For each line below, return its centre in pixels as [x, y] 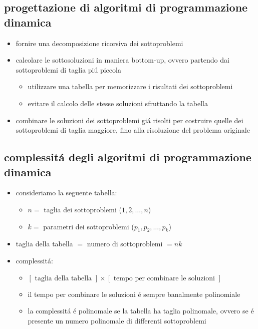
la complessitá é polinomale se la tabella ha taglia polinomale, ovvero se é [141, 311]
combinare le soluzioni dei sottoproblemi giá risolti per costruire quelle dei [130, 120]
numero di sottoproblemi [125, 244]
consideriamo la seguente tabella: [66, 193]
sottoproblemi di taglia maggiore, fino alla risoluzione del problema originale [133, 130]
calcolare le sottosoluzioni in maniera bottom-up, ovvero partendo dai [122, 60]
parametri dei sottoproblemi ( [89, 226]
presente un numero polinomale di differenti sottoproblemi [117, 320]
